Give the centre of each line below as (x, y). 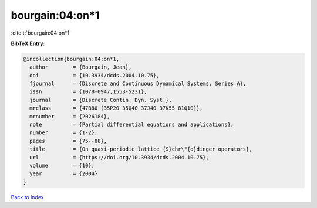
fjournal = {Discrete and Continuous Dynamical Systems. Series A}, (138, 84)
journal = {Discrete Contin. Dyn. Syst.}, (101, 100)
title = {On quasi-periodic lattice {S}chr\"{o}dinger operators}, (141, 149)
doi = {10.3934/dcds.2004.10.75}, (95, 75)
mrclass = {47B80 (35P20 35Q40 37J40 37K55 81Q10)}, (116, 108)
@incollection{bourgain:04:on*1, (71, 59)
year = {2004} (64, 174)
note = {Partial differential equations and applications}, (132, 125)
